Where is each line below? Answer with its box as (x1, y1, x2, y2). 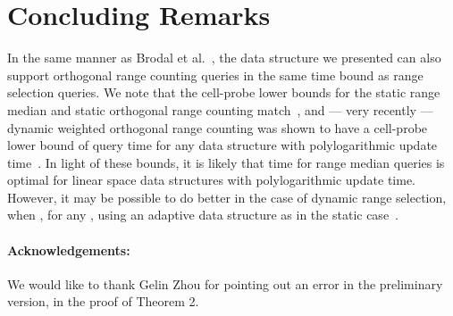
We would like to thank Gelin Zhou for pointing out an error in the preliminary (7, 274, 443, 293)
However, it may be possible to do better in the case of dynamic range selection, (7, 187, 447, 206)
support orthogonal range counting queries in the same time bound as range (7, 65, 424, 84)
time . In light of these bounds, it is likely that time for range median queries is (7, 153, 445, 171)
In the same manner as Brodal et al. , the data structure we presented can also (7, 48, 441, 67)
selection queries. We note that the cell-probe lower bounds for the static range (7, 83, 440, 102)
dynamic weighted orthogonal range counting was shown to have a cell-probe (7, 118, 428, 137)
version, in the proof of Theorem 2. (7, 292, 199, 311)
